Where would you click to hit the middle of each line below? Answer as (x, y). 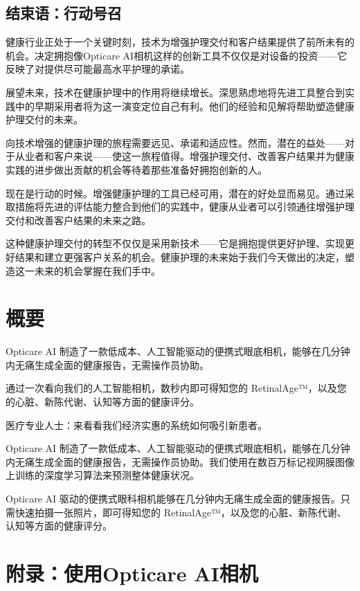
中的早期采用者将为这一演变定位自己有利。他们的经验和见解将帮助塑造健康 (184, 106)
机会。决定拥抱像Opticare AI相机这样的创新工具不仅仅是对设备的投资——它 (177, 55)
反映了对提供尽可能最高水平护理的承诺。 (98, 69)
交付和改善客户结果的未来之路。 (78, 220)
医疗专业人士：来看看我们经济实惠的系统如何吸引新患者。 (136, 425)
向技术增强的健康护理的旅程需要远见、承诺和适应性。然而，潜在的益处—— (175, 142)
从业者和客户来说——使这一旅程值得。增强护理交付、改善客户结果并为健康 (184, 156)
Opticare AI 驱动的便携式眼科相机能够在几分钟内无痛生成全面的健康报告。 (173, 498)
